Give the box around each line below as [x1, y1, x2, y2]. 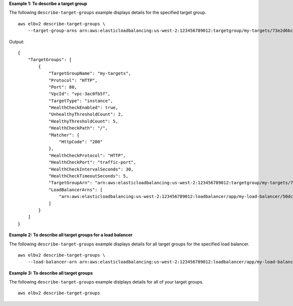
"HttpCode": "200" [59, 139, 103, 145]
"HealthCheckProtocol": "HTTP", [48, 153, 126, 158]
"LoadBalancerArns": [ [48, 187, 103, 193]
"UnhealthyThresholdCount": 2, [48, 111, 124, 117]
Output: [9, 39, 24, 44]
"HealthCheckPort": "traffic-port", [48, 159, 136, 165]
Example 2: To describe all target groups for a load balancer [9, 232, 133, 238]
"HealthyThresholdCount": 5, [48, 118, 118, 124]
